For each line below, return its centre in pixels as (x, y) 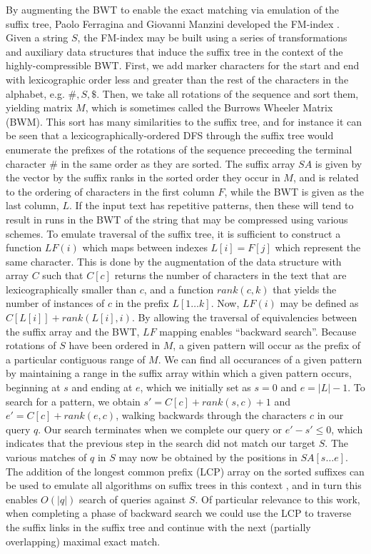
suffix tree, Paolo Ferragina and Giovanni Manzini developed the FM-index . (173, 23)
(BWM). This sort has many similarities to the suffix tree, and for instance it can (184, 121)
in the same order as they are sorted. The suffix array (178, 163)
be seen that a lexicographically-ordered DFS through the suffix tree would (170, 135)
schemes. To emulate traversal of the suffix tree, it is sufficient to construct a (173, 233)
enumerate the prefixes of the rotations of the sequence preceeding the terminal (179, 149)
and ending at (102, 387)
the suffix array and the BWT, (73, 331)
